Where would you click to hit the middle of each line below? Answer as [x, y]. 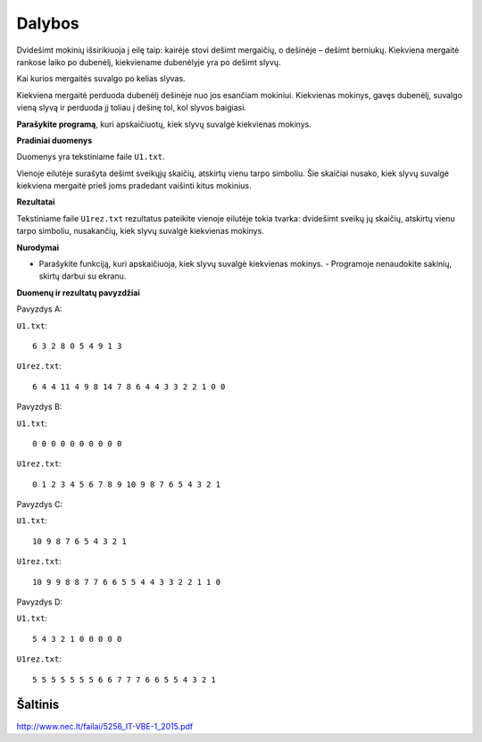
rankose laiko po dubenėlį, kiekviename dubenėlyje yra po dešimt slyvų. [149, 62]
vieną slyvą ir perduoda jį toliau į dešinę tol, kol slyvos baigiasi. [132, 108]
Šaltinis [38, 705]
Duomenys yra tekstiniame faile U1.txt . [91, 157]
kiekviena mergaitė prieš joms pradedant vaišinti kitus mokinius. [134, 186]
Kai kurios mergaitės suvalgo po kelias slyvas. [101, 79]
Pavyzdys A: [39, 309]
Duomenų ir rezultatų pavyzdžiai [78, 292]
